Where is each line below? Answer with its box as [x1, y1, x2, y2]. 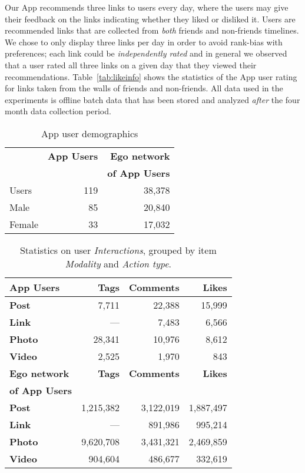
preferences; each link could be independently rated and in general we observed [5, 47, 287, 59]
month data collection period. [5, 105, 111, 117]
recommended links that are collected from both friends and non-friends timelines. [5, 24, 299, 37]
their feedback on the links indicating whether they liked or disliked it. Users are [5, 12, 296, 25]
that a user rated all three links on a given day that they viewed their [5, 58, 257, 71]
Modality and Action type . [65, 256, 172, 270]
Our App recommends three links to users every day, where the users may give [5, 1, 289, 13]
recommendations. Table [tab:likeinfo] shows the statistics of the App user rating [5, 70, 297, 82]
